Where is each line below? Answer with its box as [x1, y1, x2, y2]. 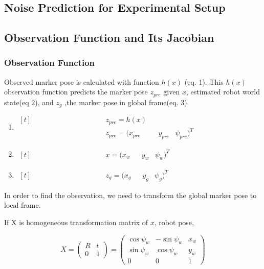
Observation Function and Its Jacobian [4, 30, 214, 45]
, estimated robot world [186, 86, 260, 97]
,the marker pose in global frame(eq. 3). [64, 96, 189, 107]
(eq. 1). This [184, 76, 224, 87]
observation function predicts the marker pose [4, 86, 148, 97]
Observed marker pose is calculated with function [4, 76, 159, 87]
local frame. [4, 200, 41, 210]
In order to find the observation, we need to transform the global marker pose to [4, 189, 257, 200]
